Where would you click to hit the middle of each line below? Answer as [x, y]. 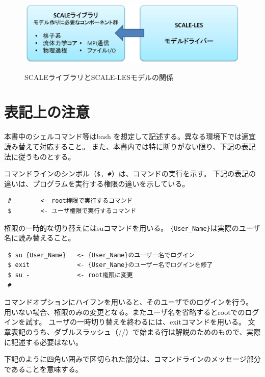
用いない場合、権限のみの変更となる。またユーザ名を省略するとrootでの [125, 312]
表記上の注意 [47, 112]
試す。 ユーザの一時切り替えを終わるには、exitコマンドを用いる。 [135, 322]
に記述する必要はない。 [43, 342]
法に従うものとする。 [40, 156]
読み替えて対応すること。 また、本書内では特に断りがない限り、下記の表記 [130, 146]
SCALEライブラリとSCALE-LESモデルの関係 [99, 77]
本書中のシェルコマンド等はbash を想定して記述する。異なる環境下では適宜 [130, 136]
